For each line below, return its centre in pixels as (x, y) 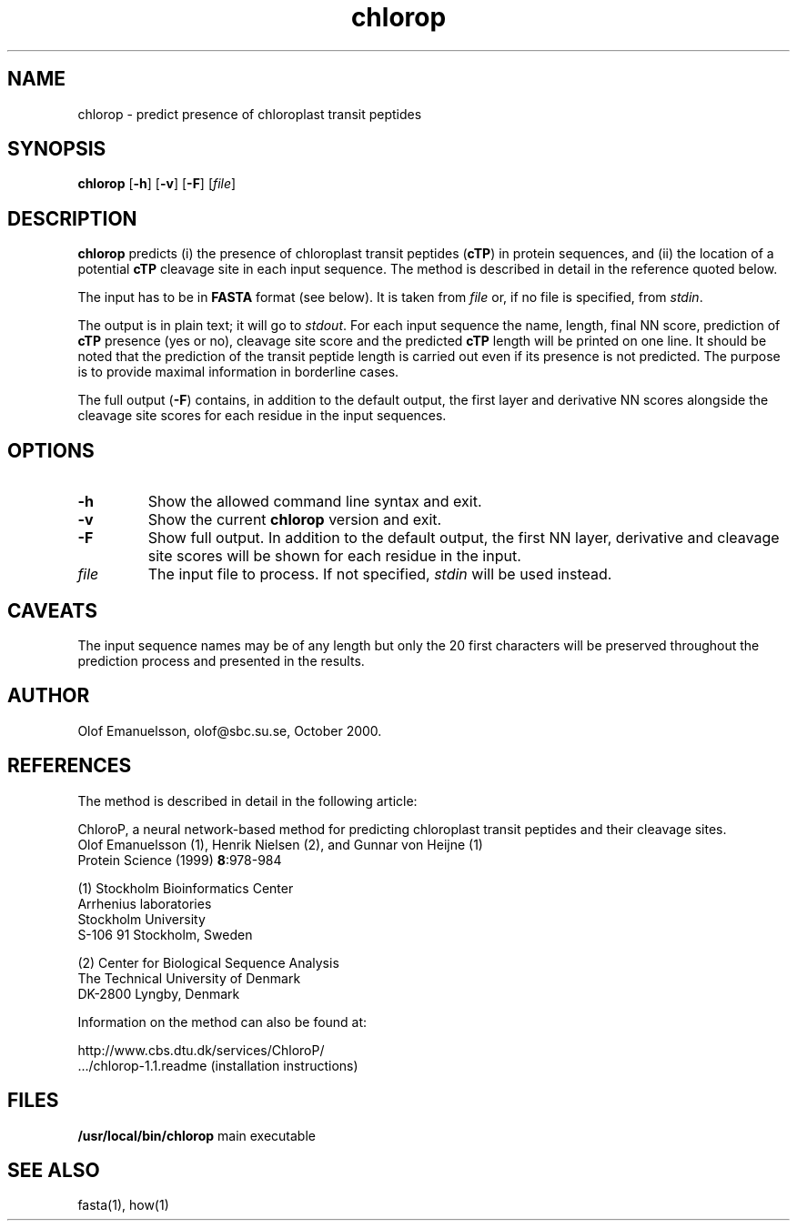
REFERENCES (70, 766)
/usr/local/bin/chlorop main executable (197, 1135)
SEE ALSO (54, 1170)
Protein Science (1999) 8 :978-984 (180, 860)
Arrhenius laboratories (145, 903)
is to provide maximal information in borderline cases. (238, 372)
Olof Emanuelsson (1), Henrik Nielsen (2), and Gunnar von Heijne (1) (280, 844)
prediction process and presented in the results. (221, 660)
